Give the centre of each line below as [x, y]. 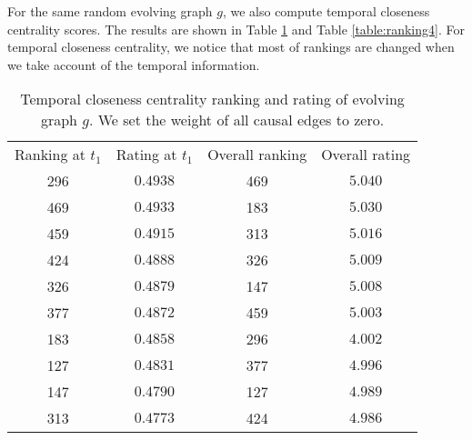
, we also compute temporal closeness [326, 11]
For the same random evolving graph [110, 11]
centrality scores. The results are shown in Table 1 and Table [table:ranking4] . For [236, 29]
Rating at [146, 155]
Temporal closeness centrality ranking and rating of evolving [212, 99]
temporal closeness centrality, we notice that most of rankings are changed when [231, 47]
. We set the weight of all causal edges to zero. [236, 120]
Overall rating [366, 155]
